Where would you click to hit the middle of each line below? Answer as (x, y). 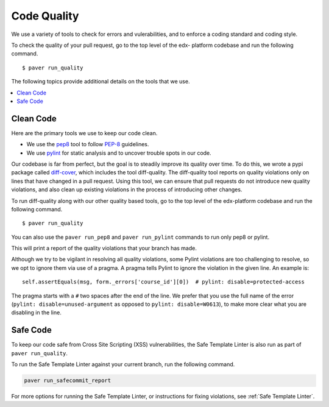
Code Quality (45, 16)
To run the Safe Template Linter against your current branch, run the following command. (123, 364)
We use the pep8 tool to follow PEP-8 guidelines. (88, 144)
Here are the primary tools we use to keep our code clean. (84, 133)
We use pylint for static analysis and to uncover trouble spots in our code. (119, 153)
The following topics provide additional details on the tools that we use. (101, 82)
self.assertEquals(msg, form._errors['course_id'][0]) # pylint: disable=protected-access (163, 282)
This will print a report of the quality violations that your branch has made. (104, 248)
